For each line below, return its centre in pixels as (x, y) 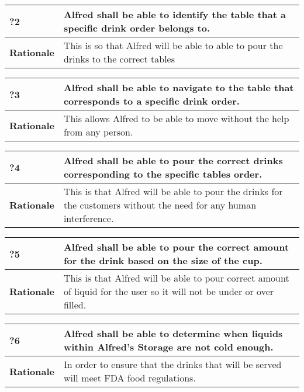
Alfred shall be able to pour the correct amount (176, 247)
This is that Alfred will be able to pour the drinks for (173, 191)
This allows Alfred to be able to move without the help (176, 118)
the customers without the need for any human (160, 205)
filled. (75, 305)
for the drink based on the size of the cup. (163, 260)
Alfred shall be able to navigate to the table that (179, 87)
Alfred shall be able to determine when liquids (173, 333)
